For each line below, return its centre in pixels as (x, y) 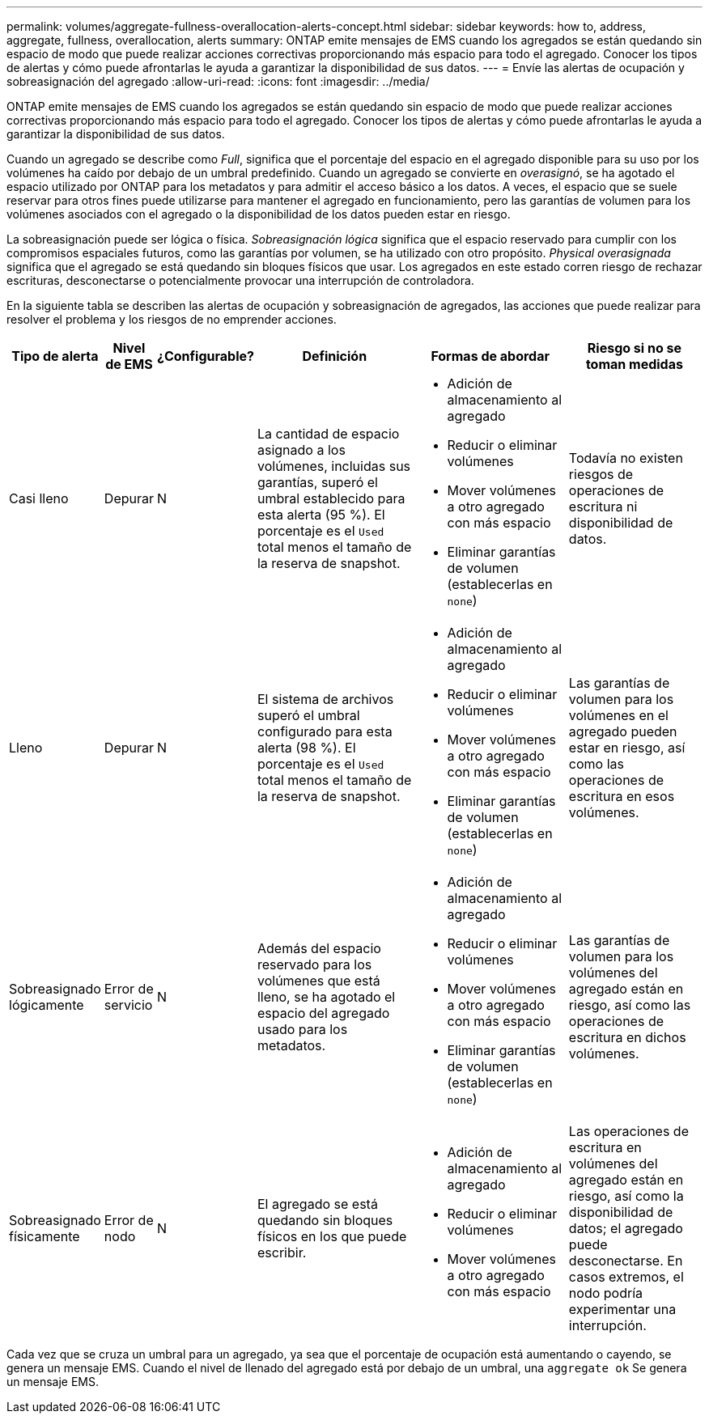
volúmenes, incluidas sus (334, 466)
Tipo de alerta (55, 356)
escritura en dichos (627, 1037)
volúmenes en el (618, 715)
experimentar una (622, 1309)
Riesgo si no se (634, 348)
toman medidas (634, 364)
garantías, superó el (317, 482)
